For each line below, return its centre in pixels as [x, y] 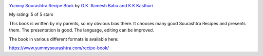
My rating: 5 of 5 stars [31, 14]
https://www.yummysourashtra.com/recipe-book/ [59, 48]
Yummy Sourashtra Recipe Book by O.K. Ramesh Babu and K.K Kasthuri [81, 6]
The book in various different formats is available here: [64, 39]
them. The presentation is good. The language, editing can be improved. [82, 30]
